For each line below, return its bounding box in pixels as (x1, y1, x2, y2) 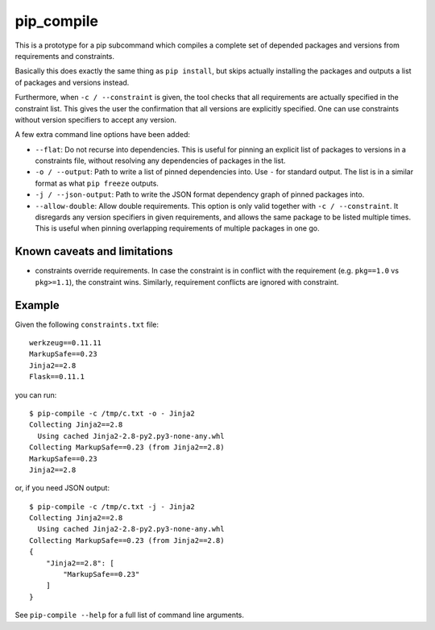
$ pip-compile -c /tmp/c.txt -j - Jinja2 (29, 502, 195, 511)
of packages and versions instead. (14, 77, 130, 87)
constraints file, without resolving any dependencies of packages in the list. (35, 156, 286, 165)
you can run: (14, 390, 57, 399)
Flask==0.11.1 (29, 372, 85, 382)
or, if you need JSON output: (14, 483, 110, 493)
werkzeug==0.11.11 (29, 339, 102, 347)
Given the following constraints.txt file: (14, 319, 159, 329)
